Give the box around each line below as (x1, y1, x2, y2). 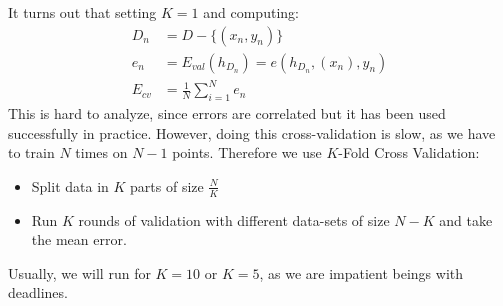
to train (8, 142, 55, 163)
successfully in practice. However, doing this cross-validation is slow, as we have (8, 122, 496, 143)
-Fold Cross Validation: (338, 142, 480, 163)
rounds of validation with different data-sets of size (78, 209, 390, 230)
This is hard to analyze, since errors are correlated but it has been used (8, 102, 446, 123)
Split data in (31, 175, 109, 196)
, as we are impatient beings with (259, 262, 464, 283)
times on (75, 142, 128, 163)
